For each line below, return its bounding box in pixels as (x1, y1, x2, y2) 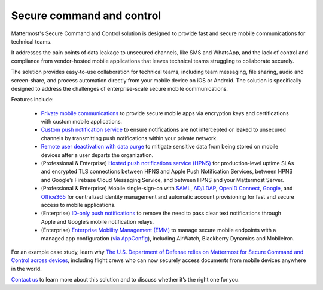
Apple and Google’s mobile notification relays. (41, 218, 154, 225)
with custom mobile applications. (41, 118, 123, 125)
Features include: (11, 96, 54, 103)
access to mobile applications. (41, 201, 116, 208)
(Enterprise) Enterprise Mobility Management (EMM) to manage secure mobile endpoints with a (41, 227, 276, 234)
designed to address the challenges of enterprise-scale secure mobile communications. (11, 85, 228, 92)
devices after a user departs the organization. (41, 151, 154, 158)
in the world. (11, 265, 42, 272)
